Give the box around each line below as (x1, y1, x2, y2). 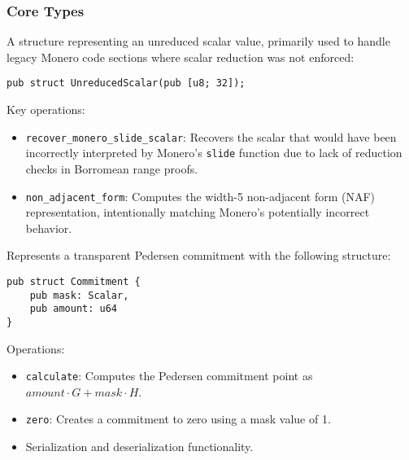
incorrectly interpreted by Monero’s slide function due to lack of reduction (25, 144, 402, 161)
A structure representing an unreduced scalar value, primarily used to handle (7, 33, 390, 50)
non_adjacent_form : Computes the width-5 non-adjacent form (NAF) (25, 187, 376, 204)
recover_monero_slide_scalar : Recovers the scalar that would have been (25, 128, 397, 145)
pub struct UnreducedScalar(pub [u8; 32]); (7, 77, 246, 90)
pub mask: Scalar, (29, 289, 129, 301)
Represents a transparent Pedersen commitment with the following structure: (7, 247, 391, 264)
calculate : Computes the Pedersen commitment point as (25, 367, 313, 384)
